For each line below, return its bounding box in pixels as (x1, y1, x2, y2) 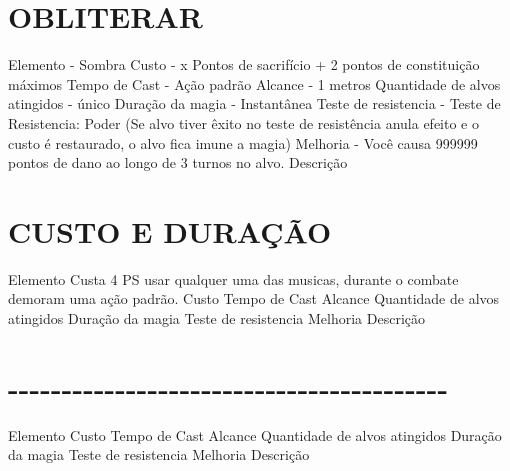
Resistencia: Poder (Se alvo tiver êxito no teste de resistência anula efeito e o (8, 112, 479, 133)
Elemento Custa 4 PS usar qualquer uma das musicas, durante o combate (8, 268, 459, 289)
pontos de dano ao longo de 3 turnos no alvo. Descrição (8, 152, 348, 173)
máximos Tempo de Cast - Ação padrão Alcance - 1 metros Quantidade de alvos (8, 73, 501, 94)
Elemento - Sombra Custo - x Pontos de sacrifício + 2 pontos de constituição (8, 54, 480, 75)
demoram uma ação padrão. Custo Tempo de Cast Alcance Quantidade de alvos (8, 288, 500, 309)
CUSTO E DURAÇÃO (8, 210, 332, 251)
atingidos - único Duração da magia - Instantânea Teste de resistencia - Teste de (8, 93, 501, 114)
